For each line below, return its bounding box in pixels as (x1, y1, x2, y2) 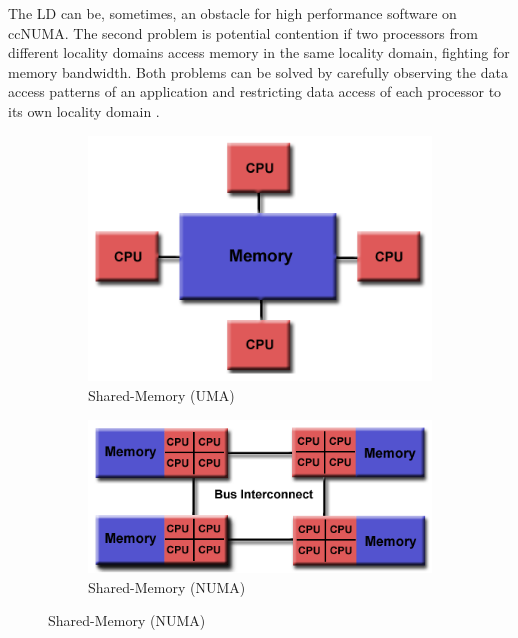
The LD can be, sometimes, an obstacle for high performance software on (8, 3, 457, 23)
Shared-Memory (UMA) (88, 384, 235, 405)
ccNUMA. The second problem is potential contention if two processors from (8, 22, 478, 43)
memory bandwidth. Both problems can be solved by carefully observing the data (8, 61, 508, 82)
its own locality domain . (8, 100, 160, 121)
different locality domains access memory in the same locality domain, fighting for (8, 42, 510, 63)
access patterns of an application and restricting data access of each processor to (8, 81, 502, 102)
